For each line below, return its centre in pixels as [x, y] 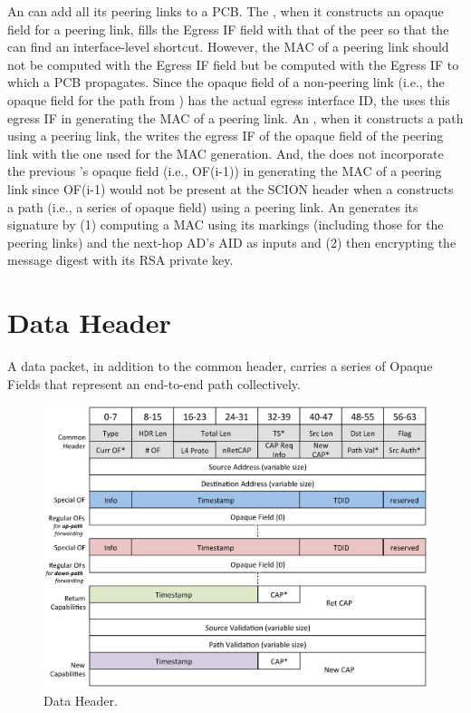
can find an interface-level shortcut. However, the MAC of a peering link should [228, 47]
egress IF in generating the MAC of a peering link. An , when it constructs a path [235, 117]
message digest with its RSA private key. [120, 260]
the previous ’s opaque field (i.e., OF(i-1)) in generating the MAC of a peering [225, 171]
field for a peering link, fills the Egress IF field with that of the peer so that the [228, 29]
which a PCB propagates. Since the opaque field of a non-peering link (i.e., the [226, 82]
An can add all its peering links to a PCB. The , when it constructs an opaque [226, 11]
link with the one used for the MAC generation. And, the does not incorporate [226, 153]
